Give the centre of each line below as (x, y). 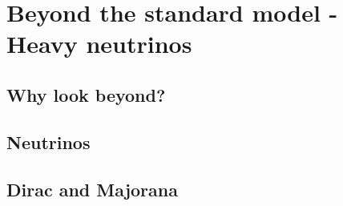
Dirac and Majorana (92, 189)
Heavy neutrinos (99, 44)
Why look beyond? (86, 94)
